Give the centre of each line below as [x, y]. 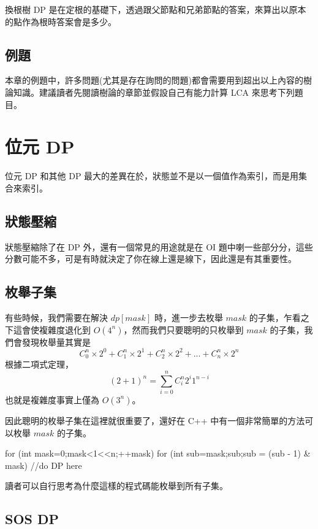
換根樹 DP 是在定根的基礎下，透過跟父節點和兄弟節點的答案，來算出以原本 [156, 9]
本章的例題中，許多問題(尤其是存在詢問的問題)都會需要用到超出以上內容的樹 [158, 80]
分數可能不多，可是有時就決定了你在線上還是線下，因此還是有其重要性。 [151, 259]
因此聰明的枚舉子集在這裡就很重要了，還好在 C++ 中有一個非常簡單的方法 [155, 420]
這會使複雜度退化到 [52, 329]
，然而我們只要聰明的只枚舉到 [184, 329]
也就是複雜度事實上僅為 [52, 399]
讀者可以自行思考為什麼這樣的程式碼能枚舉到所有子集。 [116, 486]
